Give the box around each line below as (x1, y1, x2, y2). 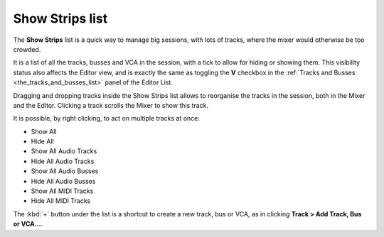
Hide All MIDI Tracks (31, 197, 91, 205)
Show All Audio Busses (31, 167, 99, 175)
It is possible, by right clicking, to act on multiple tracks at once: (13, 114, 201, 123)
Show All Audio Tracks (31, 147, 97, 155)
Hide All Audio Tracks (31, 157, 95, 165)
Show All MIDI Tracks (31, 187, 94, 195)
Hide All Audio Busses (31, 177, 96, 185)
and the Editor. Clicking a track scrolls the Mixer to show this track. (13, 101, 209, 109)
